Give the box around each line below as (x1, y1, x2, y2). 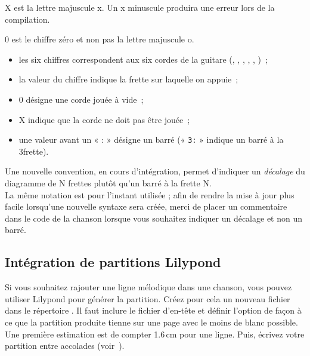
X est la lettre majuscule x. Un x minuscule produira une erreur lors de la (5, 1, 275, 13)
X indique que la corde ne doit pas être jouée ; (18, 113, 190, 125)
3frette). (18, 145, 49, 157)
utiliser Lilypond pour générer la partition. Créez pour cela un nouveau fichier (5, 292, 290, 305)
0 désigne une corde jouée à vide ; (18, 93, 144, 105)
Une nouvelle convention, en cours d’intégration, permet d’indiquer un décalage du (5, 165, 305, 177)
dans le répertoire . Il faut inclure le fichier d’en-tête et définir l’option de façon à (5, 304, 302, 317)
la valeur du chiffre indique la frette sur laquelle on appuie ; (18, 73, 238, 85)
